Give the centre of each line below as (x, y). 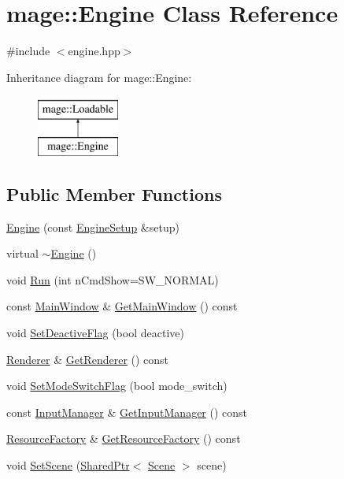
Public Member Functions (114, 193)
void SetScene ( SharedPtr (68, 465)
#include (28, 51)
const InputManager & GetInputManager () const (127, 412)
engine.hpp (94, 51)
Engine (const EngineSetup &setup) (93, 227)
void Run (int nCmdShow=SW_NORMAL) (113, 279)
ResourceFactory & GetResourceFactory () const (124, 438)
